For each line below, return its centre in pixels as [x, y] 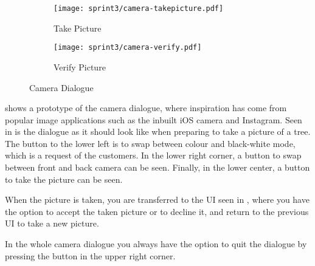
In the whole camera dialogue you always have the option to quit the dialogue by [156, 244]
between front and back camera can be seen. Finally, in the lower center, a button [157, 167]
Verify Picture [80, 66]
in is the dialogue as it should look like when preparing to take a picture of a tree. [158, 131]
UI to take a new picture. [52, 223]
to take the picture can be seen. [64, 179]
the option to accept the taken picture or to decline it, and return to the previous [157, 211]
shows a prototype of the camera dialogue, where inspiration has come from [146, 108]
